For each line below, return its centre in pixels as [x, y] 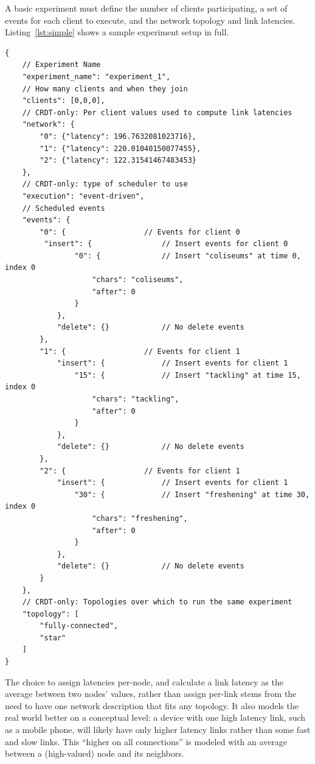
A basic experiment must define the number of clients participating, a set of [146, 8]
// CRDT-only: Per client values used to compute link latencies [157, 112]
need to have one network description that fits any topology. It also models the [152, 705]
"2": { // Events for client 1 [140, 471]
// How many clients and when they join [105, 89]
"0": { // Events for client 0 [140, 232]
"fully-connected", [79, 626]
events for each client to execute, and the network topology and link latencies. [150, 20]
